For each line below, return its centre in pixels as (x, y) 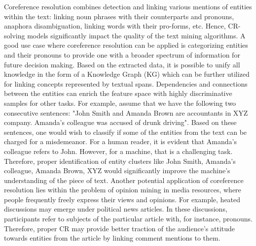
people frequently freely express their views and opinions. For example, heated (122, 199)
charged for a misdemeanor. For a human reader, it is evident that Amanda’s (120, 141)
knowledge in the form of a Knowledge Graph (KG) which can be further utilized (127, 74)
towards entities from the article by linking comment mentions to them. (112, 238)
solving (15, 35)
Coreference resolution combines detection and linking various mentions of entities (128, 6)
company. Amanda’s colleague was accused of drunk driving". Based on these (120, 122)
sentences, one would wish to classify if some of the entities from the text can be (126, 132)
